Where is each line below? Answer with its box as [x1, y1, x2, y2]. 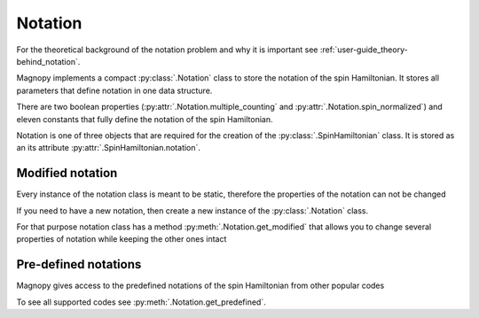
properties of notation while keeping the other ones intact [16, 234, 227, 244]
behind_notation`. [16, 56, 81, 66]
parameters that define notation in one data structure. [16, 85, 213, 96]
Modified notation [16, 166, 118, 181]
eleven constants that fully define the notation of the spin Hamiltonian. [16, 113, 273, 124]
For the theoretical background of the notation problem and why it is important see [16, 44, 318, 55]
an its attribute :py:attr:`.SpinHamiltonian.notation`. [16, 143, 201, 153]
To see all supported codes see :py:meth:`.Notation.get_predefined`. [16, 297, 266, 307]
